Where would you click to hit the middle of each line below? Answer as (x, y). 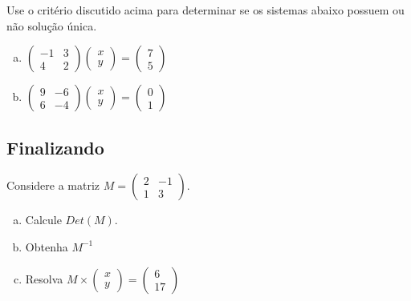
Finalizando (55, 147)
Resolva (44, 278)
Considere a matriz (53, 185)
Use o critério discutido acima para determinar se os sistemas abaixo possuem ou (205, 10)
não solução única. (52, 25)
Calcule (43, 220)
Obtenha (47, 246)
